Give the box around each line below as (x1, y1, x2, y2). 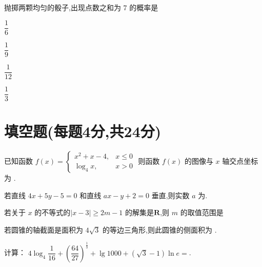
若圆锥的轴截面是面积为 (4, 224, 83, 235)
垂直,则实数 (151, 189, 190, 200)
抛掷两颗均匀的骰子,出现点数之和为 (4, 2, 121, 12)
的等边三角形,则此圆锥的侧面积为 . (103, 224, 217, 235)
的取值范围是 (180, 207, 224, 218)
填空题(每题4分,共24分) (4, 121, 162, 142)
